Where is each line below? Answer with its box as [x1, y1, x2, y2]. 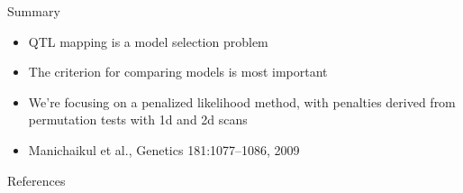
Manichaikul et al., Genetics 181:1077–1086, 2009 [28, 140, 300, 159]
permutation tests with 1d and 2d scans [28, 110, 248, 129]
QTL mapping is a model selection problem [28, 32, 268, 51]
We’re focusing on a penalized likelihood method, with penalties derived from [28, 92, 456, 111]
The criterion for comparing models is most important [28, 62, 328, 81]
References [7, 170, 66, 189]
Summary [7, 2, 60, 20]
